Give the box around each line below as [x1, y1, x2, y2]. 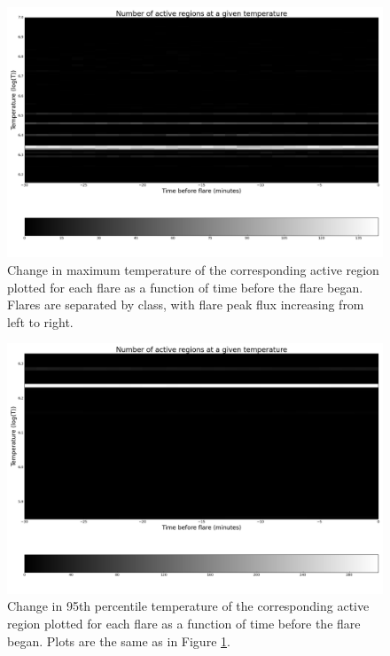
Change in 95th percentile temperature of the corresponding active [7, 597, 370, 615]
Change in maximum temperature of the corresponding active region [7, 260, 379, 278]
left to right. [7, 312, 74, 331]
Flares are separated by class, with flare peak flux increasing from [7, 295, 364, 314]
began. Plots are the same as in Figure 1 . [7, 631, 230, 650]
